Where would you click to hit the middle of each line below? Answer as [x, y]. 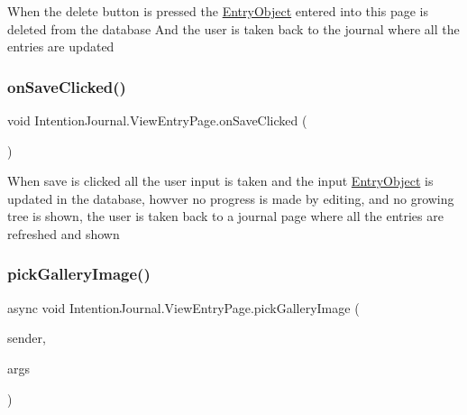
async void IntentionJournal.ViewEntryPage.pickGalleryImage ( [183, 307]
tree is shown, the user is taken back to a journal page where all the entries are [225, 216]
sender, [27, 338]
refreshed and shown [64, 233]
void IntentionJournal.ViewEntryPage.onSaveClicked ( [157, 120]
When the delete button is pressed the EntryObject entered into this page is [218, 11]
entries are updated [61, 46]
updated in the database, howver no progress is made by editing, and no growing [231, 198]
